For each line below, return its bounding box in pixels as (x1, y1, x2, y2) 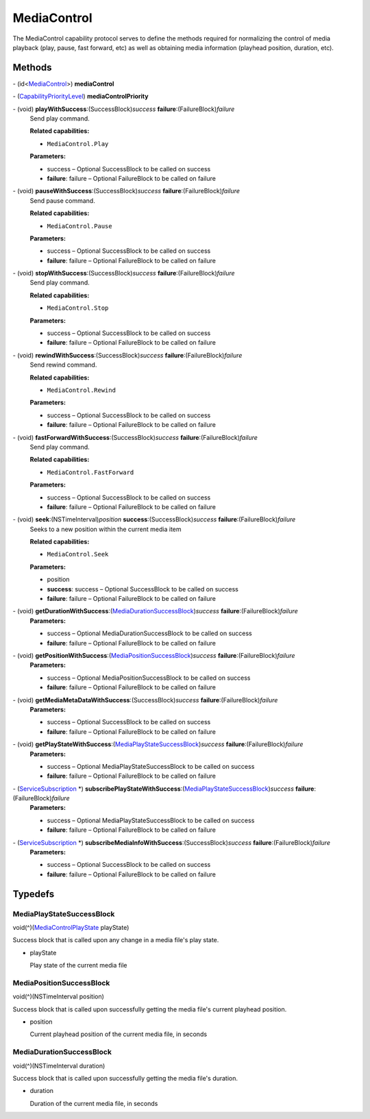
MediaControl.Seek (47, 550, 109, 558)
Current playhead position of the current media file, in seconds (29, 1030, 208, 1038)
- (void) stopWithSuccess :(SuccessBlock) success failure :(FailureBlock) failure (12, 269, 236, 278)
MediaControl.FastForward (47, 468, 134, 476)
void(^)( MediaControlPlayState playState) (12, 923, 129, 931)
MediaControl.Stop (47, 304, 109, 312)
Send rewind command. (29, 360, 97, 369)
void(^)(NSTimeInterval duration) (12, 1061, 106, 1070)
